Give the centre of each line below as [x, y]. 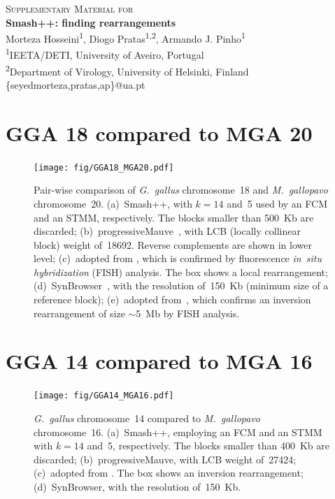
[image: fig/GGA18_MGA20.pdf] [104, 167]
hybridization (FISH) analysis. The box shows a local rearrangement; [181, 272]
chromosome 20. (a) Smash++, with [113, 203]
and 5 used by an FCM [277, 203]
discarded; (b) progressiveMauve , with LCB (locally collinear [167, 231]
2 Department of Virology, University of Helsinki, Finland [127, 70]
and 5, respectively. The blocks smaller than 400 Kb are [208, 446]
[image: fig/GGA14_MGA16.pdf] [104, 396]
